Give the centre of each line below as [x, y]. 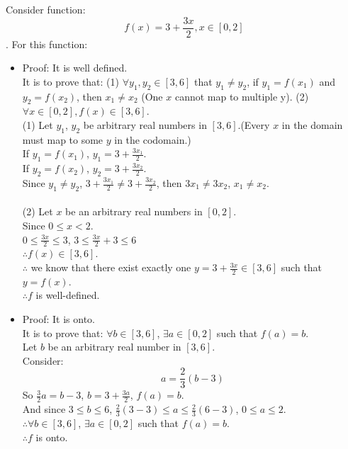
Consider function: [46, 9]
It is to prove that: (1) [71, 81]
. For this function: [47, 44]
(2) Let [38, 211]
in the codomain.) [153, 139]
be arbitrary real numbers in [145, 125]
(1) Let [38, 125]
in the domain [312, 125]
